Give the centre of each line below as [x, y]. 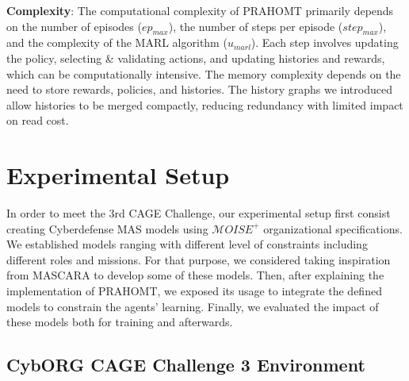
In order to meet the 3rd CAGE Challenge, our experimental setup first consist [199, 213]
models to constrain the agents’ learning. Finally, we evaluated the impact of [193, 306]
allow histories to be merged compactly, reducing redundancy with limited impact [205, 104]
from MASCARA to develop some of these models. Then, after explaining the [195, 275]
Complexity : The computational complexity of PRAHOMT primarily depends [200, 10]
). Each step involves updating [325, 42]
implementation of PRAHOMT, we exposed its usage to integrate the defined [194, 291]
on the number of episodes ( [74, 26]
